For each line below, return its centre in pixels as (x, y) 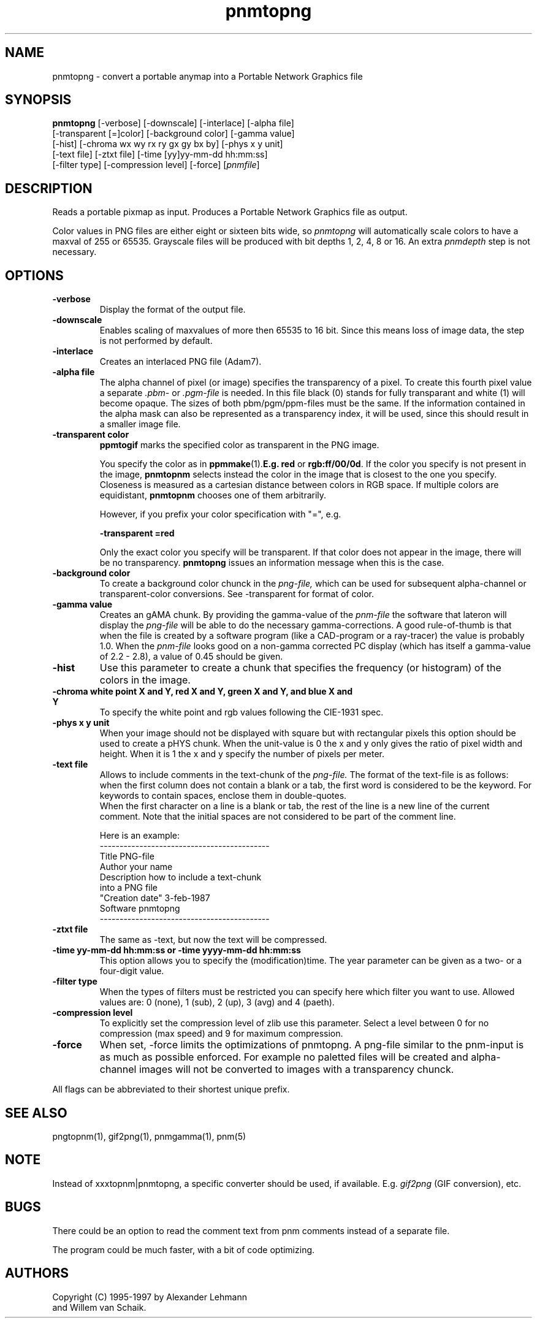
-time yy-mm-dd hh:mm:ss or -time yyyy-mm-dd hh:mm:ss (177, 950)
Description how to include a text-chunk (181, 877)
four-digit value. (132, 971)
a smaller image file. (140, 424)
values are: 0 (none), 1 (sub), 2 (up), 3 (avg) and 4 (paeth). (217, 1002)
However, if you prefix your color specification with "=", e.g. (220, 514)
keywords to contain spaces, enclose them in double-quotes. (223, 796)
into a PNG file (129, 888)
